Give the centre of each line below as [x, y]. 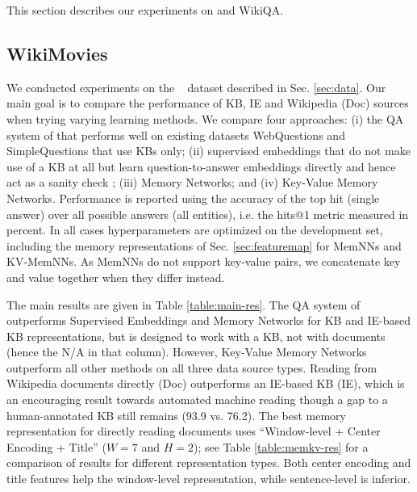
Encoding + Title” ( [56, 446]
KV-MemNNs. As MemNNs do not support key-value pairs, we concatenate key [204, 261]
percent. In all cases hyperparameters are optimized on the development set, [195, 230]
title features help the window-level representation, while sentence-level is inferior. [208, 479]
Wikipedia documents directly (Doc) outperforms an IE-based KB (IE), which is [206, 383]
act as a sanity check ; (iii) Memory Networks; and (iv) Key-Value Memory [192, 182]
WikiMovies [57, 53]
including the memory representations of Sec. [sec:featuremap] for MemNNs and [204, 245]
